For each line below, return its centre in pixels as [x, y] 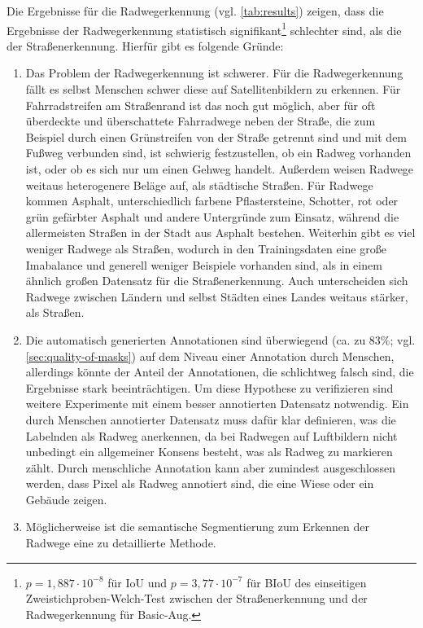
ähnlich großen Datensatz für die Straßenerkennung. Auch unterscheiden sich [217, 281]
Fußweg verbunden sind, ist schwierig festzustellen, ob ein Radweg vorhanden [218, 153]
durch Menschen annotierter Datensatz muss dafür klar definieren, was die [211, 419]
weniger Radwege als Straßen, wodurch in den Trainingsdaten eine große [206, 248]
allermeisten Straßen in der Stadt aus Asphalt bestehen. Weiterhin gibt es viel [220, 233]
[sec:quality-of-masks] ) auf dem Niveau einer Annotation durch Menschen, [210, 356]
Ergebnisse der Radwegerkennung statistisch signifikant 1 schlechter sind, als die [204, 29]
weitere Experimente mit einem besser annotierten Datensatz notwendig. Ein [217, 404]
